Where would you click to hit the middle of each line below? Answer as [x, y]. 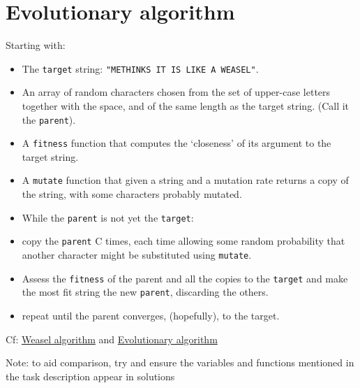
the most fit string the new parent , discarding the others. [145, 292]
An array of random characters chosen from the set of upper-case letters [176, 92]
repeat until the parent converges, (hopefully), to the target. [151, 315]
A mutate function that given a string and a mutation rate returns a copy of [185, 180]
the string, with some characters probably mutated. [132, 194]
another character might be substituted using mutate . [137, 255]
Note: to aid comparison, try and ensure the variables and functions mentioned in [180, 362]
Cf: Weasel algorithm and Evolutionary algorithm [112, 339]
